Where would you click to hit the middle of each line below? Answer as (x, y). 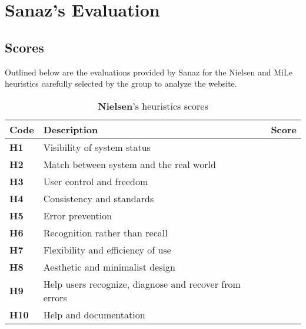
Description (71, 129)
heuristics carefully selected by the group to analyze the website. (121, 83)
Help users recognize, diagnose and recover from (142, 284)
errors (55, 297)
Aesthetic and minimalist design (109, 267)
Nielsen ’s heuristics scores (153, 106)
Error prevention (78, 215)
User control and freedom (96, 181)
